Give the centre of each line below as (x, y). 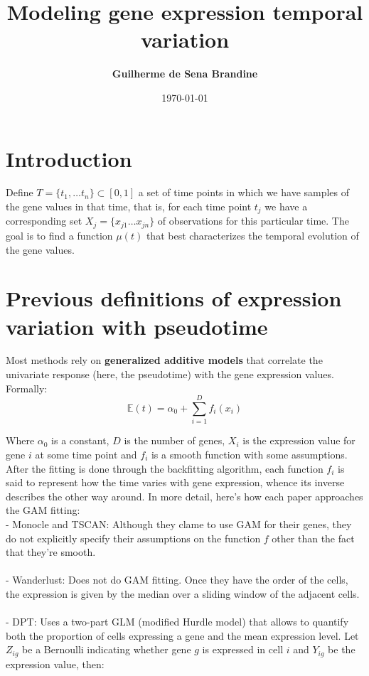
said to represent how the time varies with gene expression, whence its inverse (175, 482)
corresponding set (44, 221)
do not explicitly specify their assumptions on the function (133, 538)
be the (342, 649)
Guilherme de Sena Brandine (185, 74)
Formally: (27, 388)
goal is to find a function (59, 235)
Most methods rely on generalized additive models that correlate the (164, 360)
